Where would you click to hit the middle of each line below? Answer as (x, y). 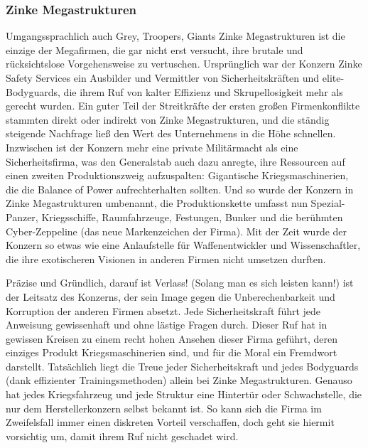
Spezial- (328, 203)
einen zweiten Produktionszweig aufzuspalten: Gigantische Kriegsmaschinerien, (177, 175)
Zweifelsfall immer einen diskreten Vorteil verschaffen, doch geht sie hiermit (170, 422)
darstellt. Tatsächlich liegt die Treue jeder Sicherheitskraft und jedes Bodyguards (182, 366)
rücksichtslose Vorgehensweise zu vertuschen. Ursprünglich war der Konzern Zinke (184, 64)
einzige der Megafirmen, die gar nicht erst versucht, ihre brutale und (155, 49)
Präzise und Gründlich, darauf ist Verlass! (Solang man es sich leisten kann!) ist (180, 283)
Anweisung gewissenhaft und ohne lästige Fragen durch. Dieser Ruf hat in (167, 325)
